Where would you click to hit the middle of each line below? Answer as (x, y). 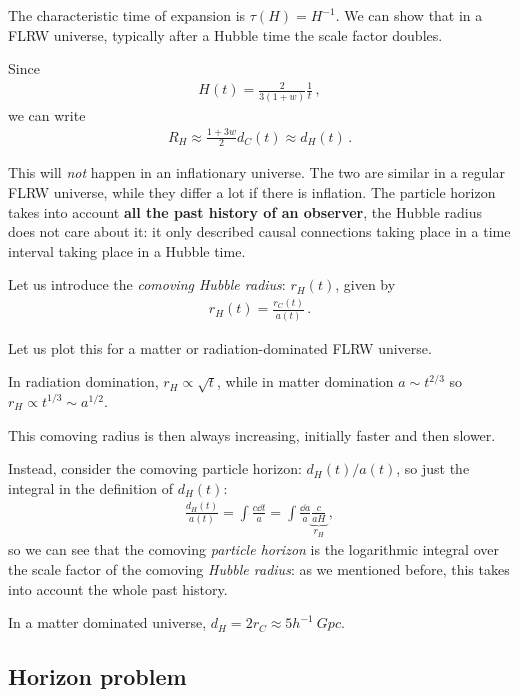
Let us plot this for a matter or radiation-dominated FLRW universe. (220, 347)
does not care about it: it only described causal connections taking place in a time (259, 231)
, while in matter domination (305, 381)
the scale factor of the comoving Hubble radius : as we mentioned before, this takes (259, 568)
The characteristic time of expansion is (127, 15)
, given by (365, 284)
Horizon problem (97, 676)
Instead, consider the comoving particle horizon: (155, 468)
